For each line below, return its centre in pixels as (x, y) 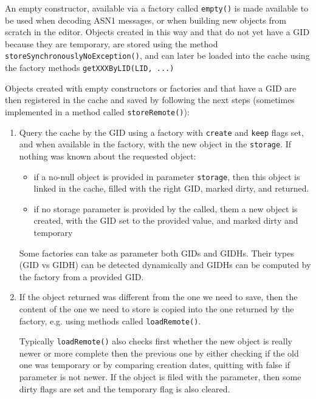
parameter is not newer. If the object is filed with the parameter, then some (160, 377)
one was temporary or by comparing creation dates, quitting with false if (155, 365)
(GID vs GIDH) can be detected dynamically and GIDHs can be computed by (165, 265)
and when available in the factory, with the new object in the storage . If (155, 144)
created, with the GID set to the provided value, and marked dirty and (166, 220)
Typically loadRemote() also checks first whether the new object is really (156, 341)
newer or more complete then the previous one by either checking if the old (159, 353)
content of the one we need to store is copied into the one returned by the (156, 308)
